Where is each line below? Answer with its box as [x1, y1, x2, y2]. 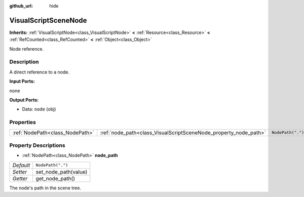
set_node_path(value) [35, 168, 88, 175]
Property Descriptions [9, 142, 65, 149]
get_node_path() [35, 175, 75, 182]
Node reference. [9, 46, 44, 52]
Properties [9, 119, 36, 126]
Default [12, 162, 30, 169]
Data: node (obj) [22, 106, 56, 112]
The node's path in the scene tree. [9, 185, 81, 191]
